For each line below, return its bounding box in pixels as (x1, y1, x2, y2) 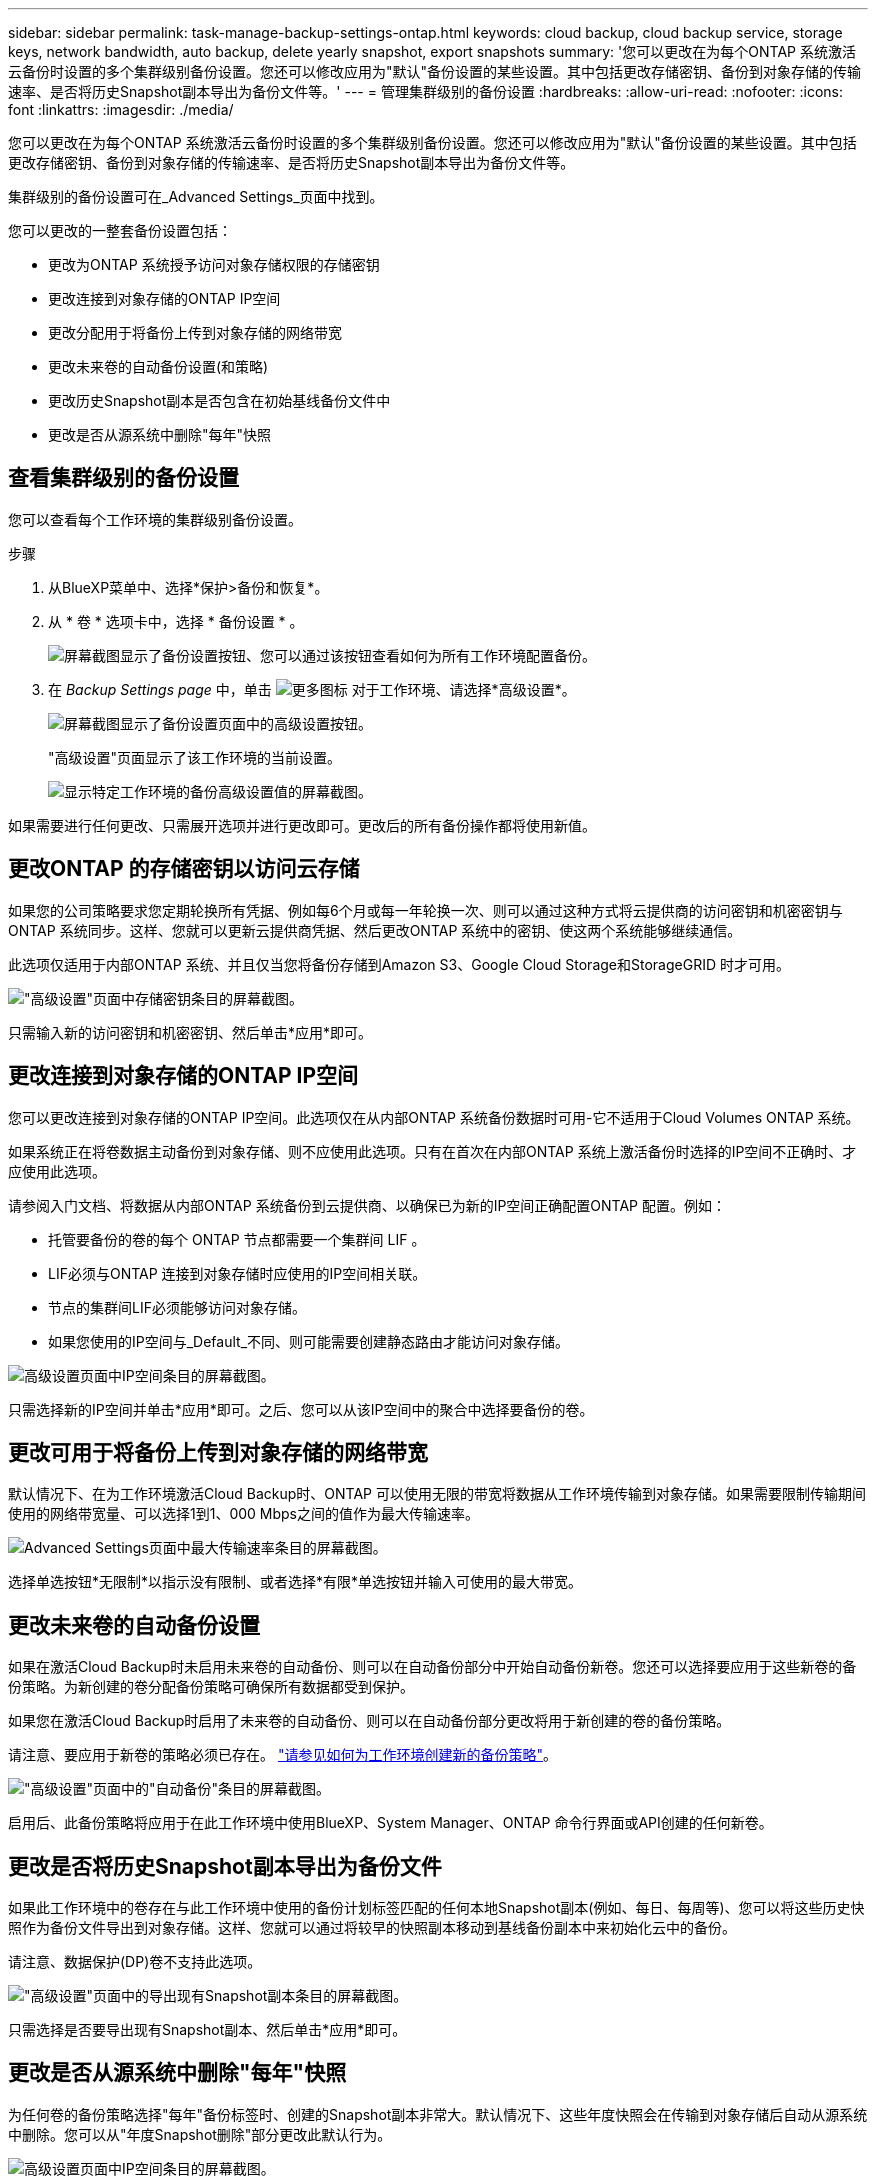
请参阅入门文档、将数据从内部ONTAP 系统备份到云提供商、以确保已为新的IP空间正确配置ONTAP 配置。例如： (8, 1196, 726, 1214)
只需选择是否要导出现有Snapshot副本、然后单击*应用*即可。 (8, 2021, 407, 2039)
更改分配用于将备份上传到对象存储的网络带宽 (48, 324, 342, 341)
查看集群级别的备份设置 (8, 465, 239, 491)
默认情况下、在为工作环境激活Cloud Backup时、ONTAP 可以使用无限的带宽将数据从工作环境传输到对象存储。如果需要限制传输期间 (8, 1485, 866, 1503)
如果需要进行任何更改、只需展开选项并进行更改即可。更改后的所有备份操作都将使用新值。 (8, 816, 596, 834)
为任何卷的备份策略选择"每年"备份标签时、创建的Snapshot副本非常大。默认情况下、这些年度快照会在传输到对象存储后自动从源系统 (8, 2105, 868, 2123)
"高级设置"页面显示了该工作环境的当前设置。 (48, 748, 342, 766)
